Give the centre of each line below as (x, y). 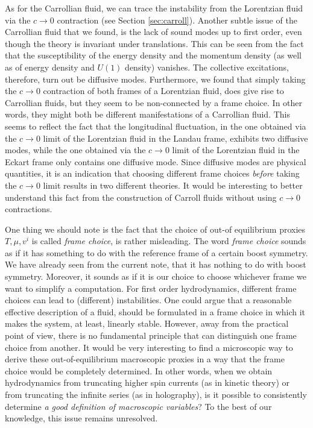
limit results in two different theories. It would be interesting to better (173, 185)
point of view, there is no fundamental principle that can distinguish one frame (151, 335)
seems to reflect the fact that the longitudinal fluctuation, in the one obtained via (156, 126)
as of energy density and (50, 67)
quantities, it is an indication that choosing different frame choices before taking (152, 173)
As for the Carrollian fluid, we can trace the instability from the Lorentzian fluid (154, 8)
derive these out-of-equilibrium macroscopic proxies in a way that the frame (145, 359)
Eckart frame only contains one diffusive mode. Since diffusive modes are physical (156, 161)
